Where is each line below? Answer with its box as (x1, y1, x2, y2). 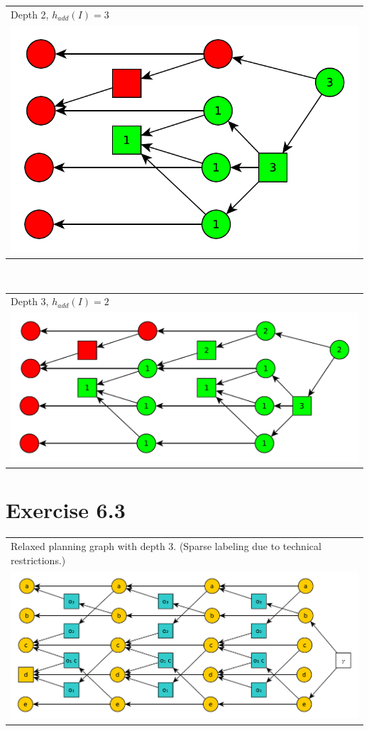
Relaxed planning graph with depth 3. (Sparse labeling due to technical (11, 539, 321, 554)
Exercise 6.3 (6, 495, 126, 524)
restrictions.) (11, 552, 66, 567)
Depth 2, (11, 6, 49, 21)
